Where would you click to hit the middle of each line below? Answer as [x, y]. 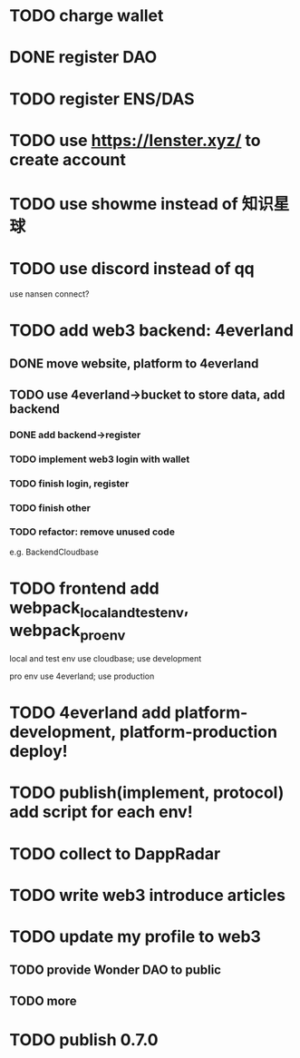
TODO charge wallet [87, 16]
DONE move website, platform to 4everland [134, 364]
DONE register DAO [83, 58]
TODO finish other [50, 507]
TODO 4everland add [90, 713]
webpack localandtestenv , [99, 610]
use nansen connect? [49, 294]
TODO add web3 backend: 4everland [152, 331]
